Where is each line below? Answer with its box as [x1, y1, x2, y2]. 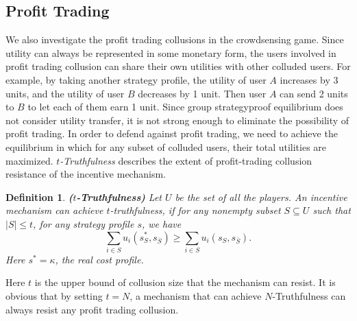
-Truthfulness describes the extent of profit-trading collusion [60, 153, 312, 167]
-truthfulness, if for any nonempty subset [110, 203, 281, 217]
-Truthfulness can [272, 289, 346, 303]
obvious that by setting [5, 289, 103, 303]
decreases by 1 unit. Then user [138, 86, 267, 100]
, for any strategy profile [33, 216, 134, 230]
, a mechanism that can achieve [130, 289, 262, 303]
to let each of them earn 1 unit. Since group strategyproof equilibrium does [27, 99, 343, 114]
